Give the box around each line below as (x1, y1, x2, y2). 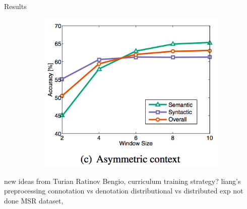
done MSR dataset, (4, 195, 64, 205)
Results (4, 1, 27, 11)
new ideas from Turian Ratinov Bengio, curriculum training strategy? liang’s (4, 175, 241, 186)
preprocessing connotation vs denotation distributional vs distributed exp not (4, 185, 243, 196)
